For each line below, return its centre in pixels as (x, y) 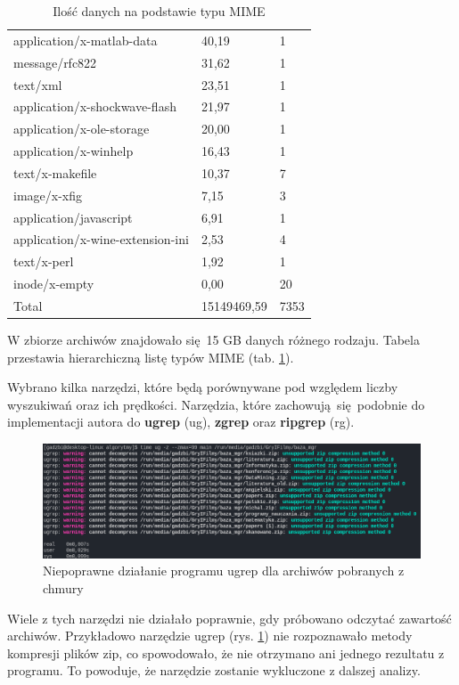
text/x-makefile (55, 172)
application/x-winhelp (74, 151)
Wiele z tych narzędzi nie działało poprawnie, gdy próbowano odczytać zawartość (229, 618)
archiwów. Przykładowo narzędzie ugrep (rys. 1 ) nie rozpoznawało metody (210, 636)
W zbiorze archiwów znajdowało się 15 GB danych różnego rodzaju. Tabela (213, 340)
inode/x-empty (54, 284)
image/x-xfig (48, 195)
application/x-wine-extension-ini (101, 239)
